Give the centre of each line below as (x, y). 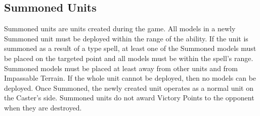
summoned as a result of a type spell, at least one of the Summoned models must (130, 48)
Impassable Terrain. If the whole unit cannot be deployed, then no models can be (130, 78)
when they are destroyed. (43, 107)
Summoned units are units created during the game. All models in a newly (120, 28)
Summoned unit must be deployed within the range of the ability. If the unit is (126, 38)
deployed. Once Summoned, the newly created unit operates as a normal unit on (129, 88)
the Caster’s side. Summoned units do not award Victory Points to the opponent (129, 98)
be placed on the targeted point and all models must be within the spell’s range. (129, 58)
